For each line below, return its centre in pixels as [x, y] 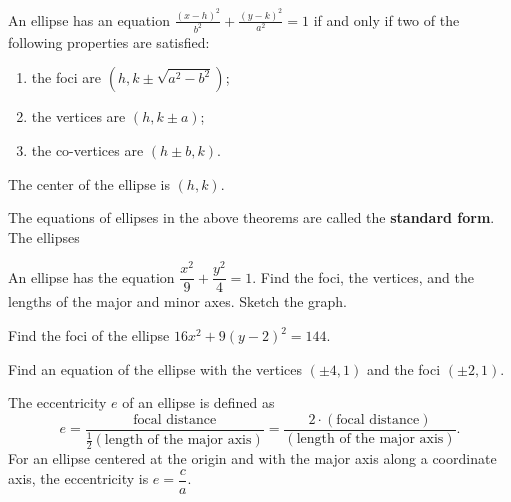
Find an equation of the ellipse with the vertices [155, 368]
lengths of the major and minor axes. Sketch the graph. [178, 301]
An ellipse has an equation [89, 19]
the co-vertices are [87, 149]
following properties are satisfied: [109, 41]
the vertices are [78, 116]
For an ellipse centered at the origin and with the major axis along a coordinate [252, 458]
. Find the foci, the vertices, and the [363, 276]
